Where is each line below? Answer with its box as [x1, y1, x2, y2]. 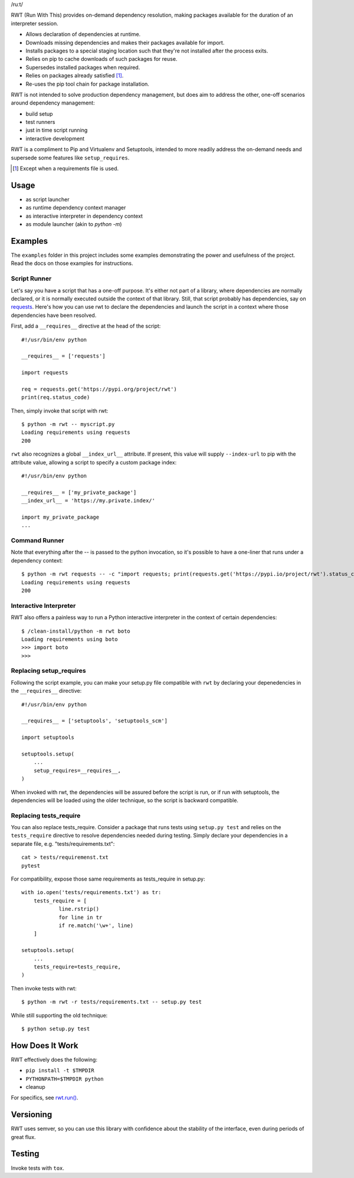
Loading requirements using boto [21, 636, 118, 643]
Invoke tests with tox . [11, 1164, 65, 1172]
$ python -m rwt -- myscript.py [21, 421, 115, 428]
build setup [25, 110, 53, 117]
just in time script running [25, 127, 88, 134]
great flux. [11, 1133, 36, 1140]
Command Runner [11, 536, 64, 545]
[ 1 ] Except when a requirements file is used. [12, 165, 119, 172]
